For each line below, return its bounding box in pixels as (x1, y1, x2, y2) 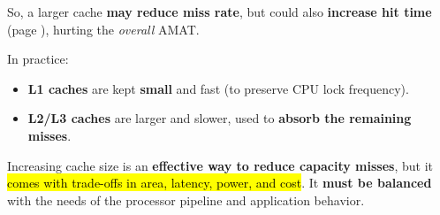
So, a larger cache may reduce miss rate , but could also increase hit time (7, 3, 432, 20)
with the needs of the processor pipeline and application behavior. (7, 190, 365, 209)
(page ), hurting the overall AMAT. (7, 19, 200, 38)
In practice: (7, 50, 69, 68)
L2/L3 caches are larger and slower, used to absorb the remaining (27, 109, 412, 127)
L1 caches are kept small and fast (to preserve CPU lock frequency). (27, 79, 409, 97)
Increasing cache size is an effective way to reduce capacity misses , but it (7, 156, 433, 174)
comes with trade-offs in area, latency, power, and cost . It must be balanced (7, 173, 432, 192)
